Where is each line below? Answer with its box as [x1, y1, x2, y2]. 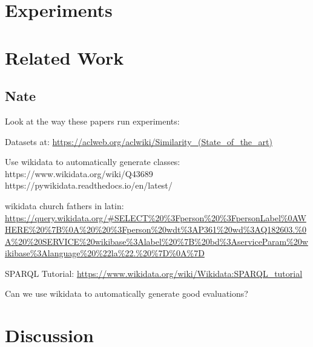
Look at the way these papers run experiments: [5, 114, 180, 127]
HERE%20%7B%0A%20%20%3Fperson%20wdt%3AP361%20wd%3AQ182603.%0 [5, 223, 306, 236]
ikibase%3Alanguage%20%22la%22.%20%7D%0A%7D [5, 247, 205, 259]
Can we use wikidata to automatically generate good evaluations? [5, 287, 248, 300]
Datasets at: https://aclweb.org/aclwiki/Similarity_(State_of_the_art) [5, 135, 272, 148]
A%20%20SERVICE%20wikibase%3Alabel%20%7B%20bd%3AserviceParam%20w [5, 235, 308, 247]
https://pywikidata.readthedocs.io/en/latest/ [5, 179, 173, 192]
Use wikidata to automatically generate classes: [5, 155, 180, 168]
